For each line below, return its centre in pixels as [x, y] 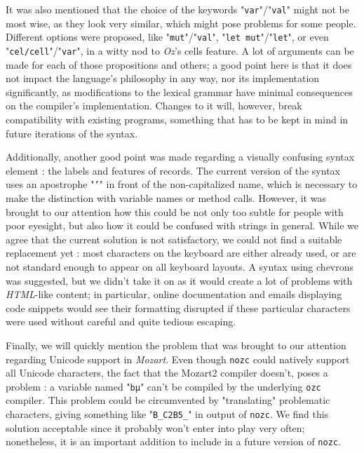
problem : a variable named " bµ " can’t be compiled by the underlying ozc [163, 386]
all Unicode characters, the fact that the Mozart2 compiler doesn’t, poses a [167, 373]
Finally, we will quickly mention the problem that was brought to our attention [176, 345]
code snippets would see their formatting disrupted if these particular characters [178, 307]
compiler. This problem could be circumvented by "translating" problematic [168, 400]
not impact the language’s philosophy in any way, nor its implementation [163, 78]
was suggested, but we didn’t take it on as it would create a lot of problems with [179, 280]
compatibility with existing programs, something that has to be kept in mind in [177, 119]
